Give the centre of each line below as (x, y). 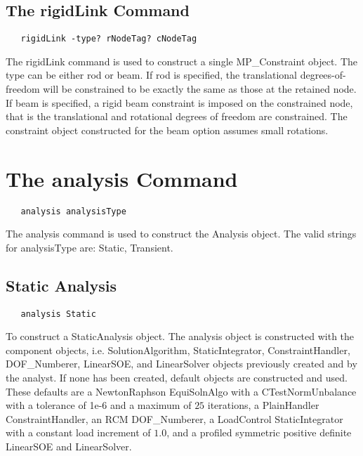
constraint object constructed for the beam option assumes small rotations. (167, 130)
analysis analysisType (73, 211)
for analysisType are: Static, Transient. (90, 247)
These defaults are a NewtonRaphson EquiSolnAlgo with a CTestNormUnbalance (181, 391)
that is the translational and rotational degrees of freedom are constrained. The (177, 116)
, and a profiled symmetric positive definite (259, 432)
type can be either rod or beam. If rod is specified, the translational (152, 75)
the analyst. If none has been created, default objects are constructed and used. (177, 378)
